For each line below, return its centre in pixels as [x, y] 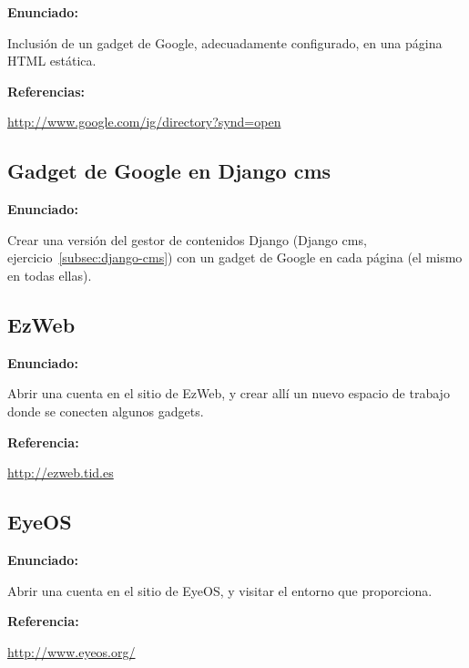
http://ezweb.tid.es [61, 473]
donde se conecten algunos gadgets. [106, 411]
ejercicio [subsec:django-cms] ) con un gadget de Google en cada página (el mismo [235, 257]
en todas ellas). [50, 275]
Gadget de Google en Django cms [169, 171]
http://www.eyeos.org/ [71, 651]
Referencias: [46, 91]
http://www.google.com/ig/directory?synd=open [144, 122]
